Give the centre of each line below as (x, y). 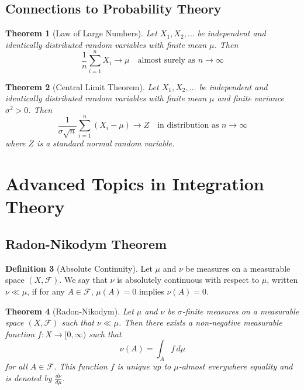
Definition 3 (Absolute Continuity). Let (79, 268)
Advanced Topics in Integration (135, 184)
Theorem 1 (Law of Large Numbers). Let (81, 33)
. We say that (83, 280)
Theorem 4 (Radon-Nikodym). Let (70, 311)
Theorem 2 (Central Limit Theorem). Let (82, 86)
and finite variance (251, 98)
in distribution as (188, 126)
